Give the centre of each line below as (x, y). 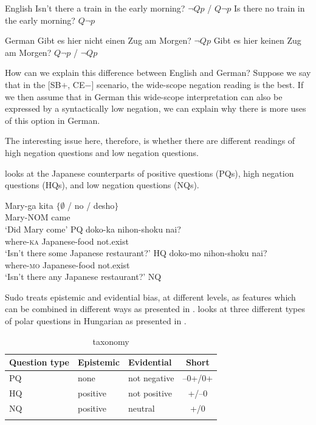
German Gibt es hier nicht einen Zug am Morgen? (98, 40)
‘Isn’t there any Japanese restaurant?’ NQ (83, 277)
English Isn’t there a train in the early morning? (95, 8)
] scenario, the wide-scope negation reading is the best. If (197, 84)
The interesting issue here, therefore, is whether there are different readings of (150, 141)
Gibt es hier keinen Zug (257, 40)
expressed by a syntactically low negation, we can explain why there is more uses (156, 108)
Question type (39, 362)
